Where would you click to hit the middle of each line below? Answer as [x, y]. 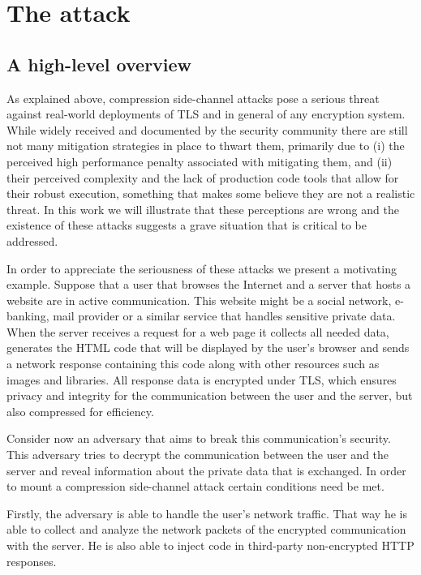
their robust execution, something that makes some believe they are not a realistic [211, 193]
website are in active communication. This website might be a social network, [199, 300]
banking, [28, 316]
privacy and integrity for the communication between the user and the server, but [210, 395]
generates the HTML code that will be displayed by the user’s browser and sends [208, 348]
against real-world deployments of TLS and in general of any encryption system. [206, 114]
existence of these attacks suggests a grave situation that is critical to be [187, 225]
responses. [32, 561]
